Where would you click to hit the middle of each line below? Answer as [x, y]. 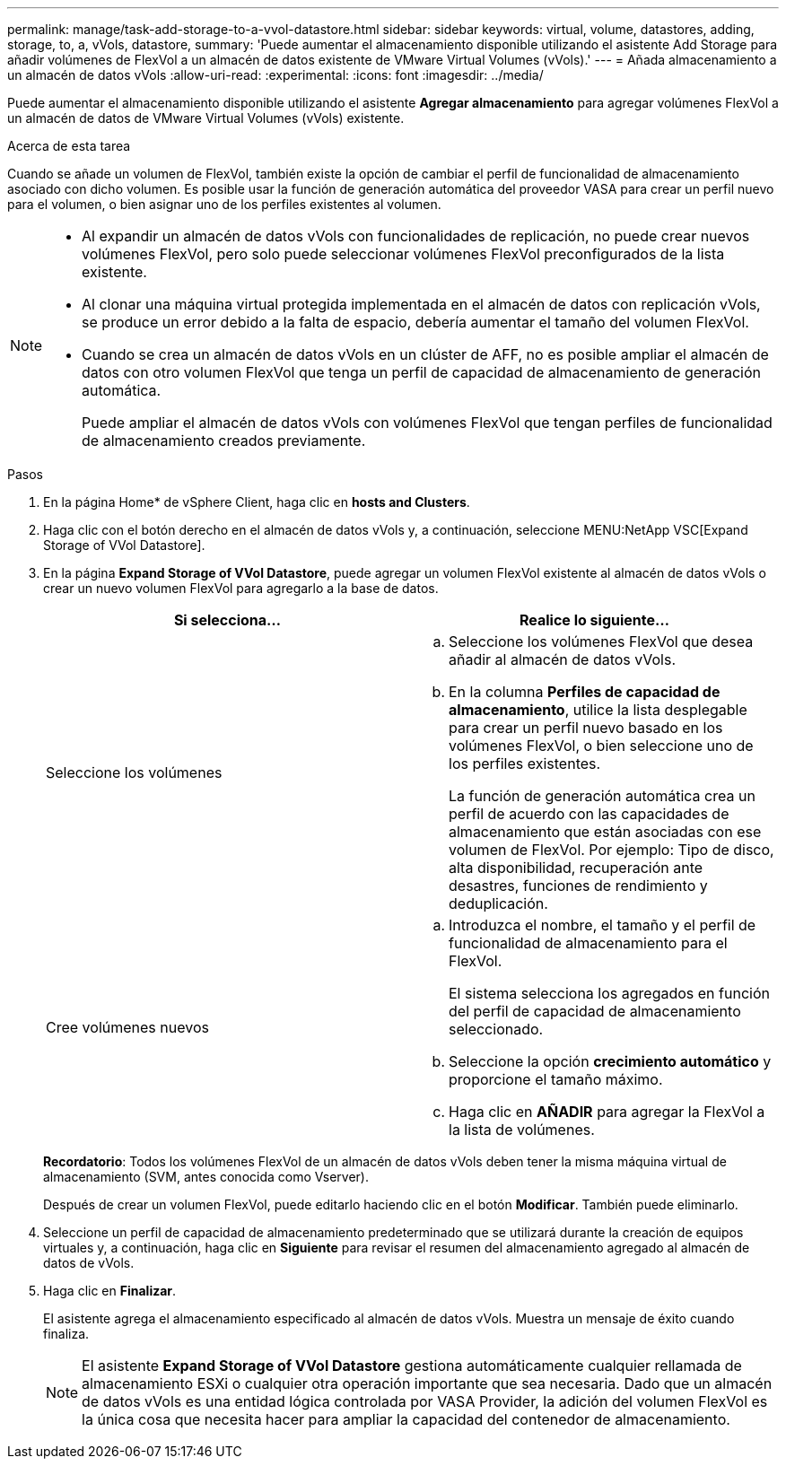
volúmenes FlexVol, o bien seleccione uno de [601, 746]
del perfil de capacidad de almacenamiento [595, 1011]
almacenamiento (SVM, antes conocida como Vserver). [206, 1177]
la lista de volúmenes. [522, 1130]
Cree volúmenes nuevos [127, 1027]
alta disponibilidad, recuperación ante [576, 868]
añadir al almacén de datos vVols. [563, 659]
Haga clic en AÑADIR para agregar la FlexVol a [607, 1112]
